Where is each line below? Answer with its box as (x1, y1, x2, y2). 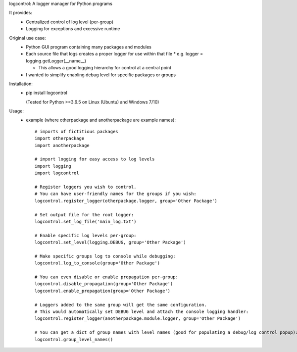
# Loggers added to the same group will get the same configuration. (35, 302, 207, 307)
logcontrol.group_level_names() (35, 337, 113, 342)
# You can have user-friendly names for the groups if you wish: (35, 191, 197, 197)
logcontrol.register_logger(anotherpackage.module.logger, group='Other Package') (35, 316, 241, 321)
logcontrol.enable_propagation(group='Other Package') (35, 288, 171, 294)
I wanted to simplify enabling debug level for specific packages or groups (26, 72, 176, 78)
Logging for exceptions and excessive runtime (26, 26, 120, 32)
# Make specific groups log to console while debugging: (35, 253, 176, 259)
